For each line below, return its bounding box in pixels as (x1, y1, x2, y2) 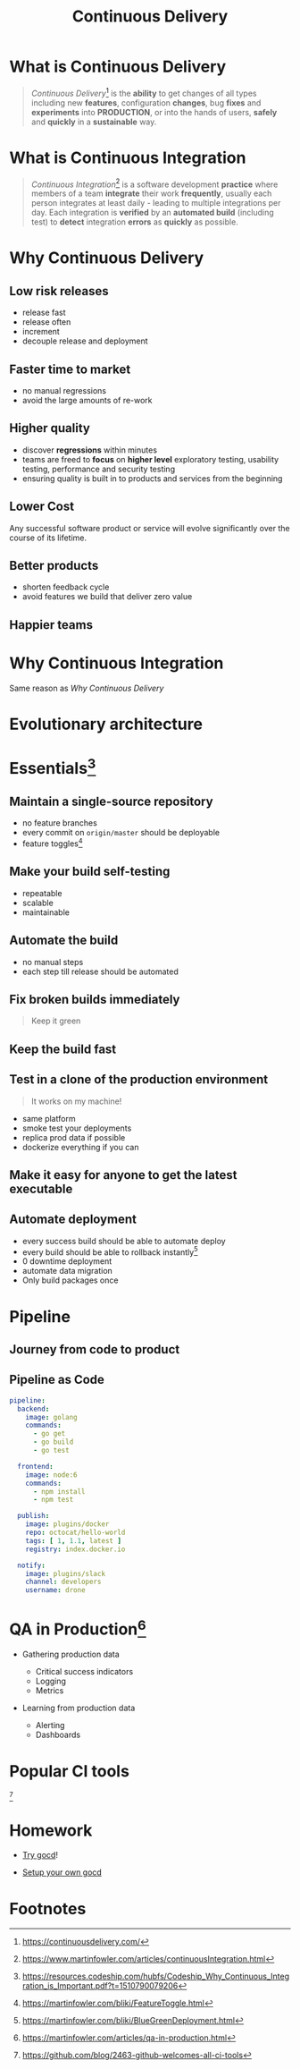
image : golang (25, 1412, 78, 1421)
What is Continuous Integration (9, 148, 246, 167)
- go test (32, 1446, 70, 1455)
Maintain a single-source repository (9, 793, 213, 809)
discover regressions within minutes (21, 445, 158, 455)
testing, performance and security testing (21, 463, 176, 474)
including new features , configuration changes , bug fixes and (30, 97, 262, 108)
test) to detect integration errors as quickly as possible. (30, 216, 238, 227)
